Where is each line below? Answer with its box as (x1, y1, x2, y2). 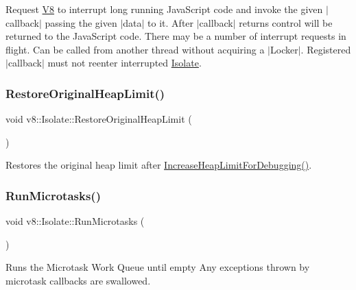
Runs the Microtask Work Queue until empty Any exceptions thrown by (5, 260, 310, 274)
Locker (270, 42, 298, 56)
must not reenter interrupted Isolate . (47, 56, 202, 70)
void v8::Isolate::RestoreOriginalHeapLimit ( (5, 112, 192, 126)
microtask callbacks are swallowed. (5, 273, 151, 287)
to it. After (147, 15, 194, 29)
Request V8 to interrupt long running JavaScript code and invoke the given (5, 2, 323, 16)
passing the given (45, 15, 117, 29)
